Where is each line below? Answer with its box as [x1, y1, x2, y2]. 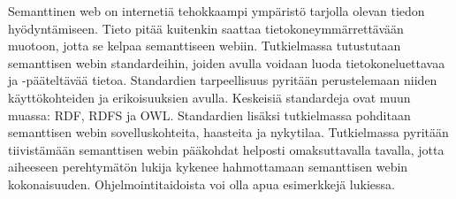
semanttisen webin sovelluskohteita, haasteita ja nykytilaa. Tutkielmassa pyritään [8, 123, 449, 142]
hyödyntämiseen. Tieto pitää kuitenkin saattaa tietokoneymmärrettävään [8, 19, 404, 37]
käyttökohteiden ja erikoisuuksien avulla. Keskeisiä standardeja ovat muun [8, 88, 411, 106]
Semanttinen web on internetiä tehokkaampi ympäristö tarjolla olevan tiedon [8, 2, 425, 19]
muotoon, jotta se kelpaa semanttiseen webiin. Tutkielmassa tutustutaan [8, 36, 401, 55]
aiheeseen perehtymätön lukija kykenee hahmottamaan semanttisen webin [8, 157, 408, 176]
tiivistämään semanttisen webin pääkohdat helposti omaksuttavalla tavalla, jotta [8, 140, 445, 158]
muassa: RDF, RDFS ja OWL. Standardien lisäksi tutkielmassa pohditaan [8, 105, 411, 124]
